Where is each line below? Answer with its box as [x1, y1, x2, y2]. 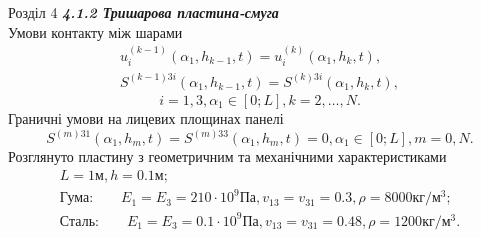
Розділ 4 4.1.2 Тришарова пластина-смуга [8, 2, 279, 22]
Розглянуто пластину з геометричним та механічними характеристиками [8, 146, 447, 167]
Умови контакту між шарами [8, 21, 183, 42]
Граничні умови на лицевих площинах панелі [8, 107, 284, 128]
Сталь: [59, 214, 99, 229]
